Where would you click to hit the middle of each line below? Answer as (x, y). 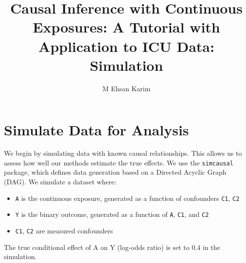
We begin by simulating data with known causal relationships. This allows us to (123, 153)
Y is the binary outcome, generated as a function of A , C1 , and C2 (112, 214)
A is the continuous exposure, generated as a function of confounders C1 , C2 (127, 198)
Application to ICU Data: (126, 46)
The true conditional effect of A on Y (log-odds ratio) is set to (97, 247)
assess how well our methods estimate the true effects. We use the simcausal (119, 162)
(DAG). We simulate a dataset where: (60, 182)
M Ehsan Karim (126, 88)
